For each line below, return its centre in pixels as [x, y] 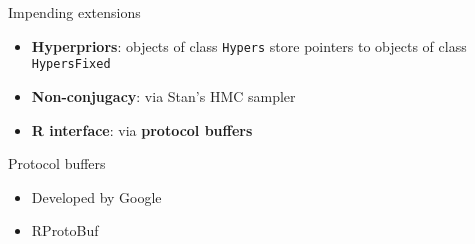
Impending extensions [74, 12]
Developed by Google [96, 196]
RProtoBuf [65, 230]
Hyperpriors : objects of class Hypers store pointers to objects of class [249, 45]
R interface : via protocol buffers [142, 129]
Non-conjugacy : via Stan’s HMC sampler [163, 95]
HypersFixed [71, 64]
